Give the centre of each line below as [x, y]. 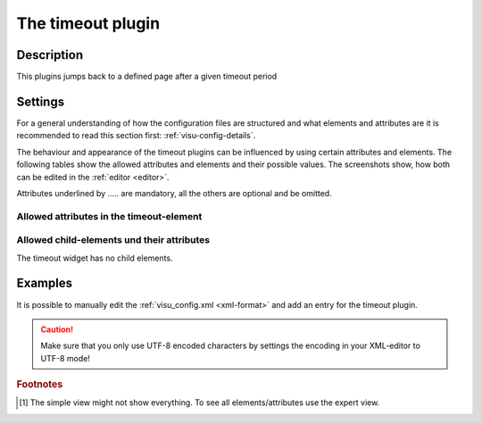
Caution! [57, 329]
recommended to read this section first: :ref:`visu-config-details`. [136, 136]
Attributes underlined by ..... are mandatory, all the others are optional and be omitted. [174, 193]
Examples [45, 283]
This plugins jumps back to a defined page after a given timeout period [147, 77]
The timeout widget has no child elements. [95, 258]
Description [50, 55]
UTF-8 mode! [66, 358]
